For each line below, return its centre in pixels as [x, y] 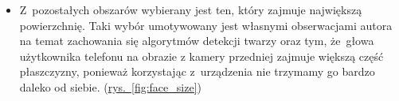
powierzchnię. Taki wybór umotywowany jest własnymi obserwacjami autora [206, 25]
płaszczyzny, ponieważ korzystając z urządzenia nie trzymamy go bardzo [197, 71]
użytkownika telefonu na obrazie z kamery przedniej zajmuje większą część [201, 56]
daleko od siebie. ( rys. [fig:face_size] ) [110, 86]
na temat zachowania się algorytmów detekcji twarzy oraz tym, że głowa [197, 41]
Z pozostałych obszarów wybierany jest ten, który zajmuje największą [191, 9]
